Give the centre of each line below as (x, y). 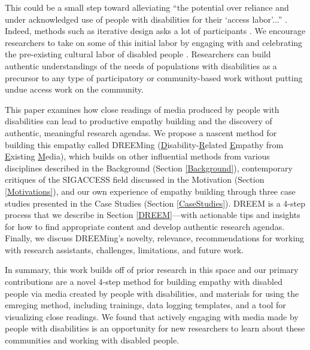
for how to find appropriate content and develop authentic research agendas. (145, 226)
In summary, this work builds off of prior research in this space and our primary (152, 270)
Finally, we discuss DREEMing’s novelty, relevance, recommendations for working (155, 238)
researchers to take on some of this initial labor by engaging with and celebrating (154, 42)
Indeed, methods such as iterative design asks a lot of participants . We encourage (155, 31)
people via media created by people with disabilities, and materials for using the (152, 293)
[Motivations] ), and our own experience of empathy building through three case (150, 191)
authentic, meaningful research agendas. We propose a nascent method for (141, 132)
